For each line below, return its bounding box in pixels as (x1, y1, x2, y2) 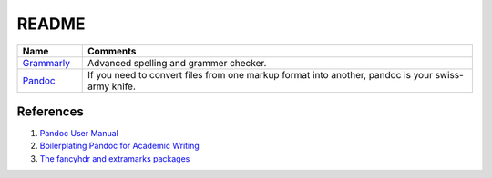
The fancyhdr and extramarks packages (39, 153, 190, 163)
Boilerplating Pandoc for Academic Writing (39, 141, 200, 152)
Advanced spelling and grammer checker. (87, 56, 267, 69)
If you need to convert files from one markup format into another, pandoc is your (87, 68, 433, 81)
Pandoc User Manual (39, 128, 118, 139)
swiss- (435, 68, 464, 81)
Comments (87, 44, 137, 57)
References (16, 104, 84, 119)
